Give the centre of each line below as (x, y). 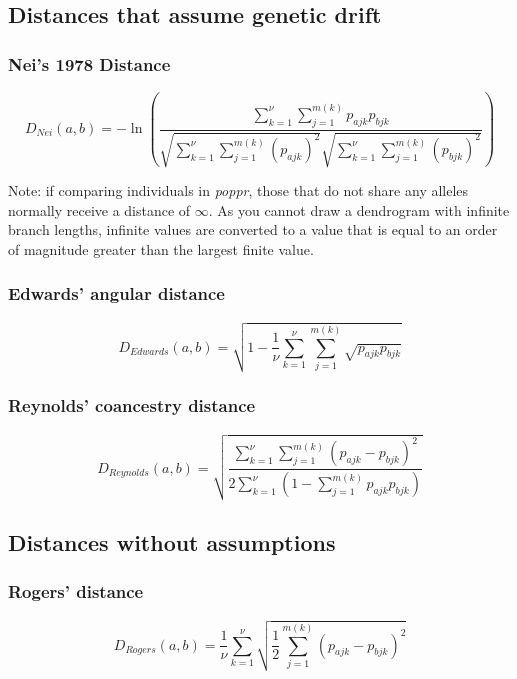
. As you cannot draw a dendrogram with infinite (359, 209)
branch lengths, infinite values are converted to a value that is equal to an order (253, 229)
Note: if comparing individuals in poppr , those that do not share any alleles (238, 190)
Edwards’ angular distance (116, 293)
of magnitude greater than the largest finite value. (161, 248)
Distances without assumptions (172, 542)
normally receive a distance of (99, 209)
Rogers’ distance (76, 591)
